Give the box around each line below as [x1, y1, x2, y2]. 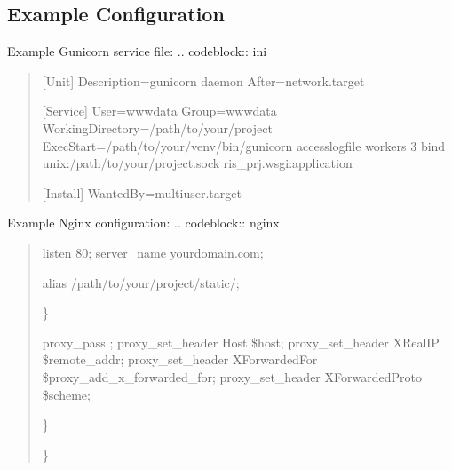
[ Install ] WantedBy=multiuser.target [42, 183, 242, 202]
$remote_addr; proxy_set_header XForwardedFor [42, 350, 318, 369]
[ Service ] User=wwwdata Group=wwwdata [42, 101, 277, 120]
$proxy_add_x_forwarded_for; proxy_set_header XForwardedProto [42, 367, 422, 386]
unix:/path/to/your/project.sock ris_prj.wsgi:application [42, 154, 353, 172]
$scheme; [42, 385, 91, 403]
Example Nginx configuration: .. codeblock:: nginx [7, 213, 280, 232]
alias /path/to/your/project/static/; [42, 273, 240, 291]
